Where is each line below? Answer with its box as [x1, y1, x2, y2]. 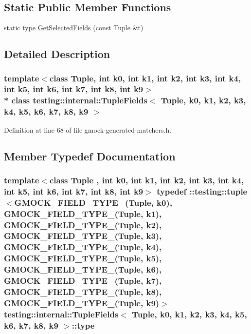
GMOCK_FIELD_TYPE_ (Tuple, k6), [4, 263, 162, 275]
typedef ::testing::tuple [157, 185, 248, 197]
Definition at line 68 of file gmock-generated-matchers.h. [4, 124, 172, 135]
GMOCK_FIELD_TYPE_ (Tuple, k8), [4, 286, 162, 298]
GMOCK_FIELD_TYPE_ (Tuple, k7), [4, 275, 162, 287]
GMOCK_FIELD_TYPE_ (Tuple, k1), [4, 207, 162, 219]
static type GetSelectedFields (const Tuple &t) [4, 22, 143, 33]
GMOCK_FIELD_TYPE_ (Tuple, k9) [4, 297, 160, 309]
